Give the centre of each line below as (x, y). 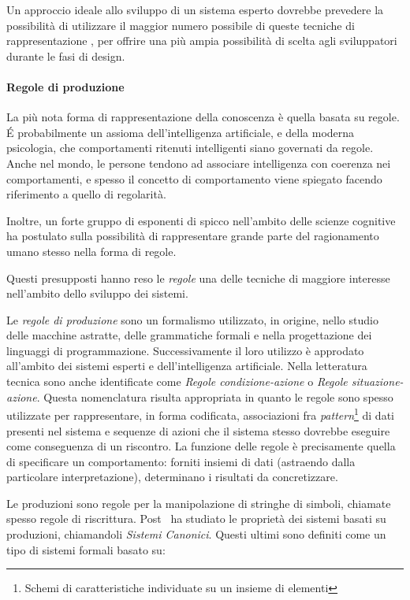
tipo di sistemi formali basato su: (86, 549)
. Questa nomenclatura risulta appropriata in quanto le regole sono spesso (215, 396)
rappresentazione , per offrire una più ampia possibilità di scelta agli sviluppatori (202, 41)
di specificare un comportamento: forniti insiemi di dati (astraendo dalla (181, 461)
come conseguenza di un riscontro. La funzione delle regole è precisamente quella (201, 446)
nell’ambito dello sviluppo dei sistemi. (97, 293)
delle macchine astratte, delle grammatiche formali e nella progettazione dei (189, 335)
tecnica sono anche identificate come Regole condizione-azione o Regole (177, 381)
